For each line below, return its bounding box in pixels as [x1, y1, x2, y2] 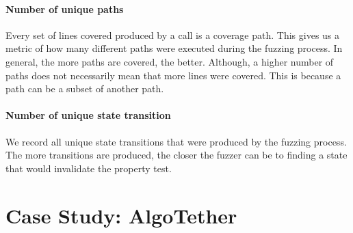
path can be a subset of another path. [5, 81, 164, 96]
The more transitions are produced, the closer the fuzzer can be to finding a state [5, 148, 348, 162]
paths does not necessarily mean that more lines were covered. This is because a [5, 68, 341, 82]
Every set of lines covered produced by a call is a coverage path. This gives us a [5, 27, 340, 42]
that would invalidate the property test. [5, 161, 172, 175]
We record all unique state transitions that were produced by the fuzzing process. [5, 134, 347, 148]
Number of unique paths [5, 1, 124, 16]
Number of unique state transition [5, 108, 171, 122]
